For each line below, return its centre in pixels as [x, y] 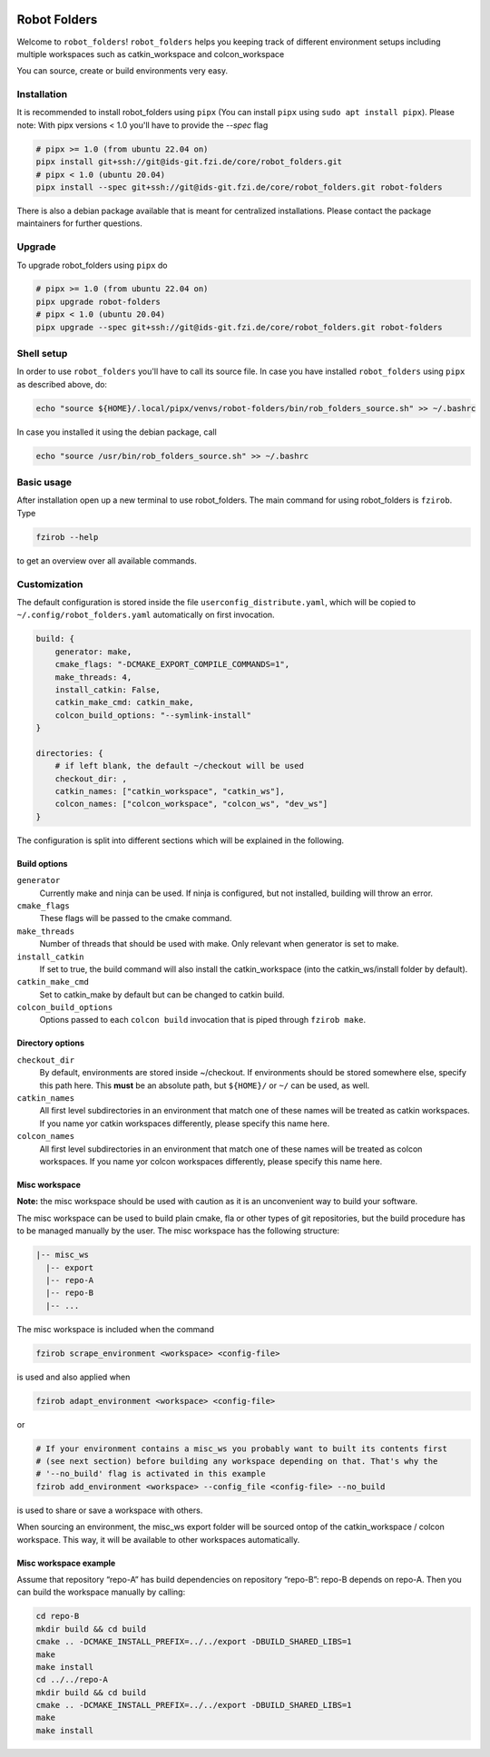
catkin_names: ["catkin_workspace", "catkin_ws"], [170, 791]
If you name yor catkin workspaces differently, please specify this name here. [185, 1123]
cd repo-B [58, 1616]
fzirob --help [67, 537]
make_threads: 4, [93, 677]
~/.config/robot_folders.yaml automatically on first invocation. [146, 615]
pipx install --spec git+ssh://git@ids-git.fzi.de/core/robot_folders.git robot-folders [240, 187]
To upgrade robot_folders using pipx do [92, 265]
